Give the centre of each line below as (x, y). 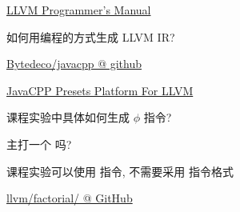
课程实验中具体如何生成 (68, 117)
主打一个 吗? (39, 144)
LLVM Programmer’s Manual (79, 10)
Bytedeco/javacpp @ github (74, 64)
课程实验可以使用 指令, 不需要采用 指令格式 (120, 171)
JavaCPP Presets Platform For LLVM (100, 90)
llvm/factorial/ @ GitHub (70, 198)
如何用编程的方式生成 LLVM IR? (91, 36)
